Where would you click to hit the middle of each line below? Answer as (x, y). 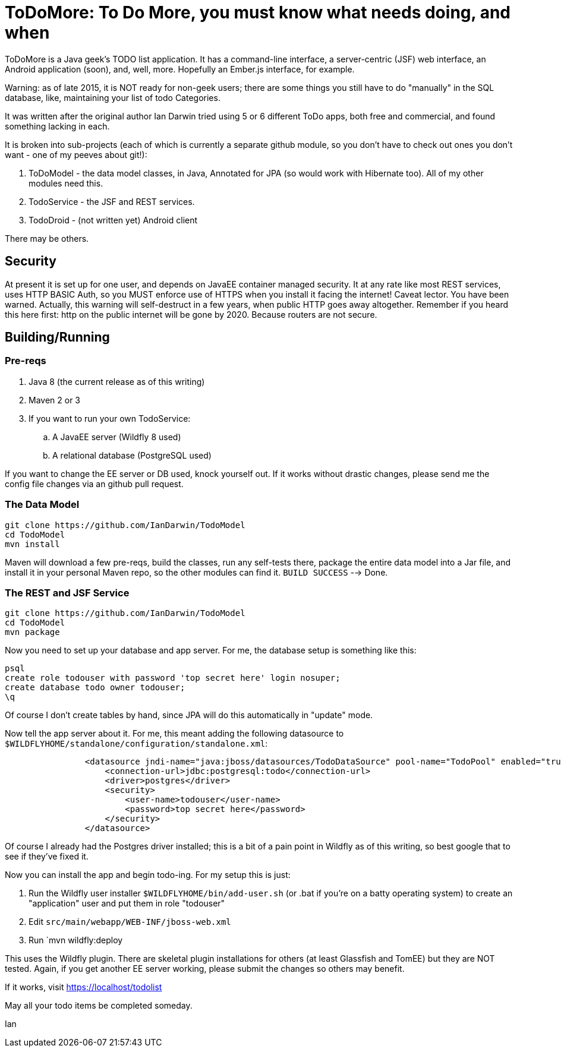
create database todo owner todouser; (95, 688)
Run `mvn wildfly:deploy (76, 940)
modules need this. (66, 183)
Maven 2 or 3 (54, 400)
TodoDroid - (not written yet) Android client (113, 220)
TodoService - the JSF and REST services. (112, 201)
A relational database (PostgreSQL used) (132, 455)
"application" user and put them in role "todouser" (127, 903)
